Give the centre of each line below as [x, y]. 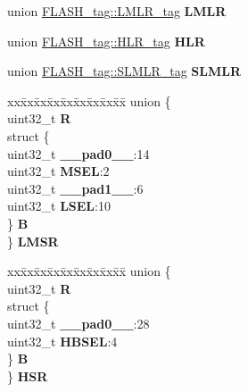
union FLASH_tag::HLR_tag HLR [106, 41]
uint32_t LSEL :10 [59, 206]
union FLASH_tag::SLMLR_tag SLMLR [124, 71]
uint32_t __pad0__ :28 [79, 323]
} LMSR [33, 241]
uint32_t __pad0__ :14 [79, 153]
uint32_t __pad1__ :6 [75, 188]
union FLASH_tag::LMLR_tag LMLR [117, 11]
